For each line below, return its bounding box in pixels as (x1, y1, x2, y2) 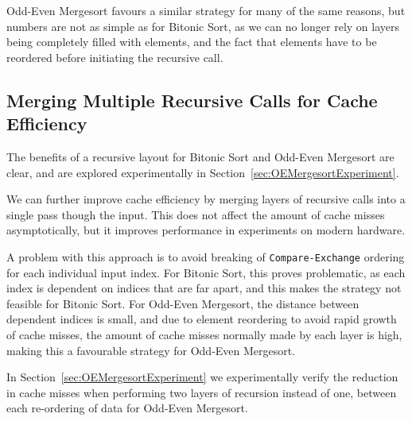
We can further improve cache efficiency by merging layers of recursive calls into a (6, 191, 406, 207)
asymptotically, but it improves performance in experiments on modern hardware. (6, 222, 406, 238)
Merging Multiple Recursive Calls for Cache (6, 87, 378, 112)
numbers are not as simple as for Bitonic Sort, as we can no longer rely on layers (6, 17, 399, 34)
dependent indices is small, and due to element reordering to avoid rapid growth (6, 311, 397, 327)
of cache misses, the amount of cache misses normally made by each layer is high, (6, 326, 402, 342)
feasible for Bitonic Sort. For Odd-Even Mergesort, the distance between (6, 295, 360, 311)
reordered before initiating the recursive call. (6, 48, 223, 65)
